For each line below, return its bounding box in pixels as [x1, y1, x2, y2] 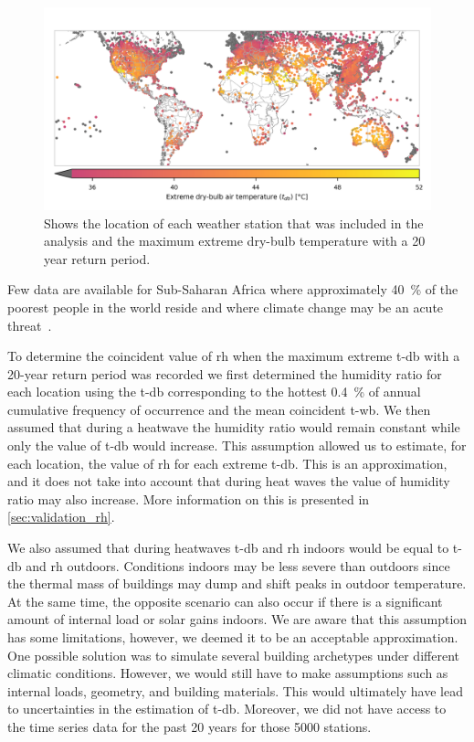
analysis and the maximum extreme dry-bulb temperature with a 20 [44, 231, 426, 250]
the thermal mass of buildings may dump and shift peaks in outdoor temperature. [7, 574, 467, 593]
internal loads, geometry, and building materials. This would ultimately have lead [7, 681, 463, 700]
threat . [7, 315, 52, 334]
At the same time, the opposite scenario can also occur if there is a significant [7, 591, 443, 610]
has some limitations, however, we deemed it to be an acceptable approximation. [7, 628, 458, 646]
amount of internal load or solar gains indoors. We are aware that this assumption [7, 609, 468, 629]
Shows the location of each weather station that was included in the [44, 213, 424, 232]
